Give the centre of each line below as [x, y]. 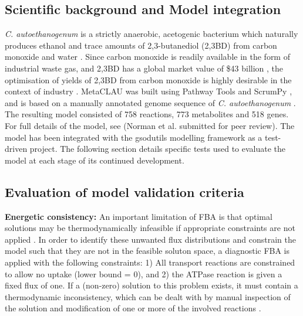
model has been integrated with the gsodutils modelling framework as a [134, 137]
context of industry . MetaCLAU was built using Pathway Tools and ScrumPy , [149, 91]
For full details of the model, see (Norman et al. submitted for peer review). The [150, 125]
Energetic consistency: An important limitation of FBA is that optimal [139, 216]
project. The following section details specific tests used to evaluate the [158, 149]
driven [16, 149]
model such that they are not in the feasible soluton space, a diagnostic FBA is [147, 251]
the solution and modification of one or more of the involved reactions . [133, 308]
